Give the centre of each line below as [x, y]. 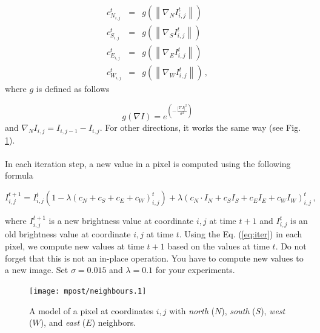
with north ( [192, 310]
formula [19, 175]
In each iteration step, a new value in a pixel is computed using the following [148, 163]
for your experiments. [195, 270]
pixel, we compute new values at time [75, 246]
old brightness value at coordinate [68, 234]
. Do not [291, 246]
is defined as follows [73, 89]
